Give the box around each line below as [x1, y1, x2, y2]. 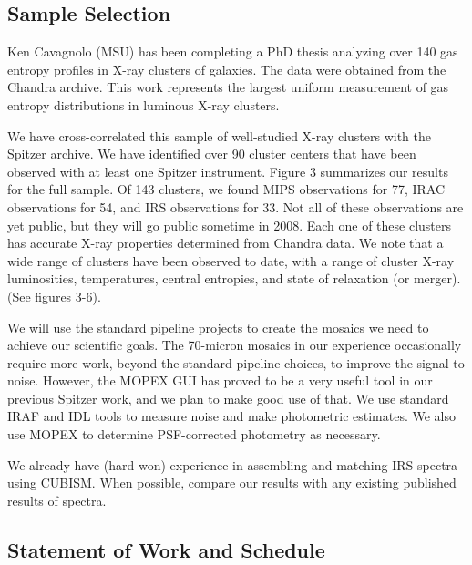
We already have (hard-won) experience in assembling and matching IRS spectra [7, 455, 458, 474]
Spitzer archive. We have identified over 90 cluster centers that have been [7, 144, 416, 163]
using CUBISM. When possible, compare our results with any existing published [7, 473, 457, 492]
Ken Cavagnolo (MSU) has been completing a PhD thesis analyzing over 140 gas [7, 42, 458, 61]
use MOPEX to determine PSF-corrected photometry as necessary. [7, 425, 381, 444]
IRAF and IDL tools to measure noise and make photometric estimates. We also [7, 406, 457, 426]
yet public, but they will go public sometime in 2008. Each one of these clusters [7, 215, 452, 234]
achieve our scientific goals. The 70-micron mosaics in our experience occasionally [7, 335, 462, 354]
